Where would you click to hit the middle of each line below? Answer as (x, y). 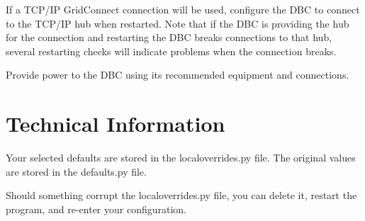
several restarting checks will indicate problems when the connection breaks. (171, 51)
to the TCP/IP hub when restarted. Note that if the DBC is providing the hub (178, 23)
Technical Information (116, 124)
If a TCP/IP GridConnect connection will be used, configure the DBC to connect (183, 9)
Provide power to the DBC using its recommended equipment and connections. (178, 75)
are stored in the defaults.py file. (76, 171)
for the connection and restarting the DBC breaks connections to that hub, (169, 37)
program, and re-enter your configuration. (96, 209)
